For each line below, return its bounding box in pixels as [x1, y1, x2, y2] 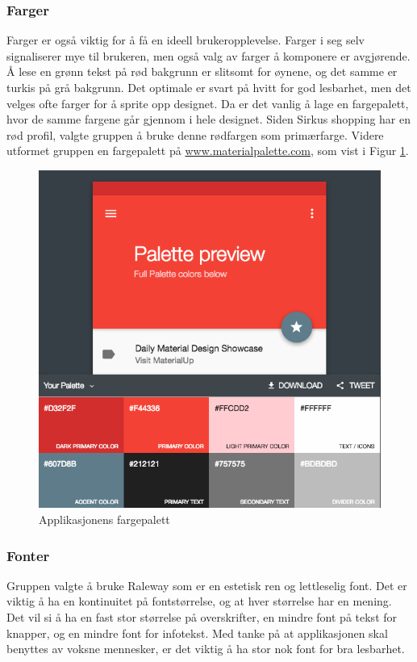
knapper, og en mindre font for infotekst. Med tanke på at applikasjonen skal [6, 624, 388, 641]
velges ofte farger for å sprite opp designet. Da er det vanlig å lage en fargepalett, [6, 94, 409, 111]
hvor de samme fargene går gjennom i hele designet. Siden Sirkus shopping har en [6, 111, 411, 128]
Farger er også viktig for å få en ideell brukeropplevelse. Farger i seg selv [6, 31, 365, 48]
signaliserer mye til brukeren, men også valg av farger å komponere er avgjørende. [6, 47, 411, 64]
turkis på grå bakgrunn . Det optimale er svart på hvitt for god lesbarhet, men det [6, 79, 411, 95]
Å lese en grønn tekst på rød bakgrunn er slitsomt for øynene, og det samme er [6, 63, 398, 80]
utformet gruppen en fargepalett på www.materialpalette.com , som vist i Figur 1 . [6, 142, 409, 159]
